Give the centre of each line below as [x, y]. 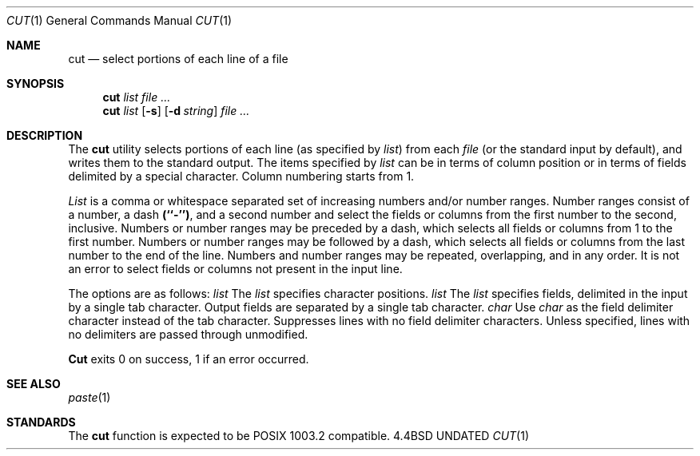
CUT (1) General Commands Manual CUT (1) [119, 20]
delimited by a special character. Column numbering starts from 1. [241, 176]
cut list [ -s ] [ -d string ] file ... [176, 111]
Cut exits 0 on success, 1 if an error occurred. [189, 359]
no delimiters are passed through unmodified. [188, 334]
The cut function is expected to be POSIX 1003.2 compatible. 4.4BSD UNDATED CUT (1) [299, 436]
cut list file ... [137, 97]
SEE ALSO [34, 384]
